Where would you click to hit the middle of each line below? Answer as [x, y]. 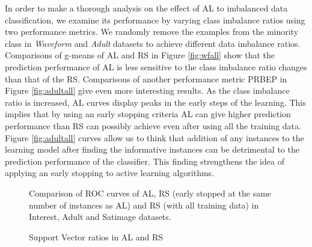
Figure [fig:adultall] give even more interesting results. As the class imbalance [147, 90]
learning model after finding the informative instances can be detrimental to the [152, 149]
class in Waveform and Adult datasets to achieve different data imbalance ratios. [153, 43]
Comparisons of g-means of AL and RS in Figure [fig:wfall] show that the [140, 55]
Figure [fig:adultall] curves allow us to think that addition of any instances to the [154, 137]
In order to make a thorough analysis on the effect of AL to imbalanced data [146, 8]
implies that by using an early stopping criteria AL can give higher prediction [148, 114]
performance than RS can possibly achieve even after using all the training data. [153, 125]
